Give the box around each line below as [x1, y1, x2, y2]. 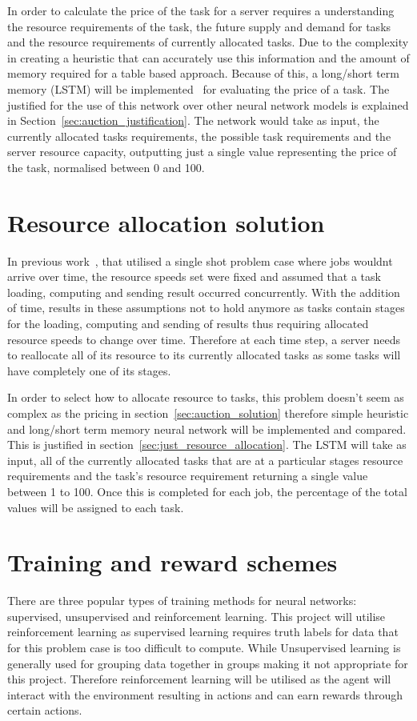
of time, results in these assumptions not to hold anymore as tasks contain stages [7, 299, 405, 316]
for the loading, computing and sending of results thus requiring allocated [7, 315, 369, 332]
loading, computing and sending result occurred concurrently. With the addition [7, 283, 400, 300]
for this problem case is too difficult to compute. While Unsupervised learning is [7, 639, 401, 656]
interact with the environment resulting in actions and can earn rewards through [7, 686, 403, 703]
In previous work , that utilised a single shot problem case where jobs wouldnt [7, 252, 393, 269]
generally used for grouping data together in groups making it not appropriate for [7, 655, 408, 671]
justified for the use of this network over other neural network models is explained [7, 96, 409, 113]
